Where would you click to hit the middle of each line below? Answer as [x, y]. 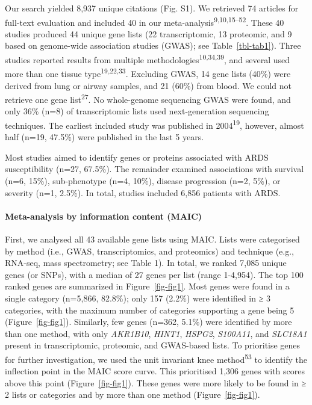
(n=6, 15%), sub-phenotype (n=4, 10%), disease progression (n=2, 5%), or [143, 181]
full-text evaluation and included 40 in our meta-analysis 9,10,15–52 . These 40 [145, 21]
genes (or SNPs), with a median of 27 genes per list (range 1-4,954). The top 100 [154, 274]
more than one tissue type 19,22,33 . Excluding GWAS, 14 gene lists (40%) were [148, 73]
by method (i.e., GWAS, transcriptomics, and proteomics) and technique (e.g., [149, 251]
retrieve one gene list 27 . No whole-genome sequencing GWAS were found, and [148, 98]
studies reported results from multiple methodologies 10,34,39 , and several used [148, 59]
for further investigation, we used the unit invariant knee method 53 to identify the [156, 358]
